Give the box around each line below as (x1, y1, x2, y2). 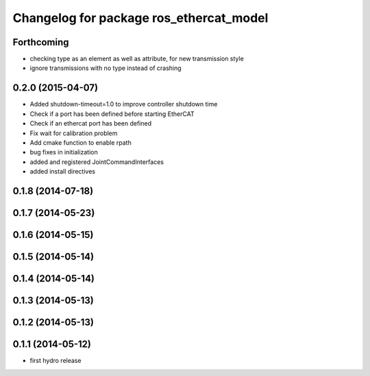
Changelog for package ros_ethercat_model (12, 10, 269, 25)
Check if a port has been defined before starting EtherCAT (29, 110, 195, 118)
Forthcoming (12, 36, 69, 48)
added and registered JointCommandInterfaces (29, 158, 164, 166)
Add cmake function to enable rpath (29, 138, 132, 147)
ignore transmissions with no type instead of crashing (29, 64, 182, 72)
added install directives (29, 167, 96, 176)
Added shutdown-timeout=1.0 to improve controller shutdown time (29, 100, 218, 108)
